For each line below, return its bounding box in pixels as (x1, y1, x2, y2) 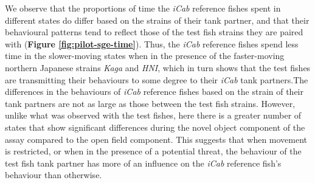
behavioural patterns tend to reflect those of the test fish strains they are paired (5, 26, 303, 38)
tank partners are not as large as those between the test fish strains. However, (5, 97, 296, 109)
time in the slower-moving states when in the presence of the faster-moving (5, 49, 285, 62)
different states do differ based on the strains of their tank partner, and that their (5, 13, 310, 26)
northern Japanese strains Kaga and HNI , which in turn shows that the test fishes (5, 61, 311, 74)
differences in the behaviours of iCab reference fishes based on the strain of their (5, 85, 303, 98)
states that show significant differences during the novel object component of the (5, 120, 305, 133)
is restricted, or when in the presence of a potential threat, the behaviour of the (5, 145, 302, 157)
